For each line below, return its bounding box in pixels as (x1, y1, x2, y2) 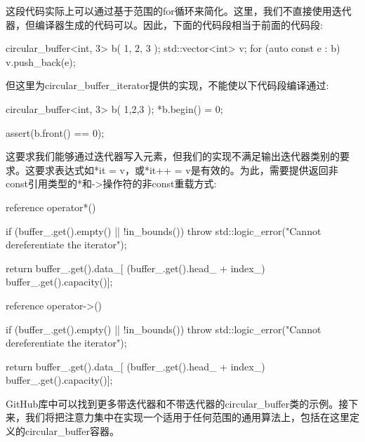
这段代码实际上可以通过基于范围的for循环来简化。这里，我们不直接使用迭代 (6, 4, 352, 18)
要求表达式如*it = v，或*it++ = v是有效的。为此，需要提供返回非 (34, 162, 338, 177)
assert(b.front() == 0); (6, 125, 105, 140)
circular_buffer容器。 (25, 424, 119, 438)
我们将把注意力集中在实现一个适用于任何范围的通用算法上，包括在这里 (25, 410, 350, 424)
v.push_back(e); (6, 54, 76, 69)
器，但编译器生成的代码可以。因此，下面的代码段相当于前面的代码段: (6, 17, 323, 32)
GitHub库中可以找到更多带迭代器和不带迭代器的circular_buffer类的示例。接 (6, 396, 349, 410)
